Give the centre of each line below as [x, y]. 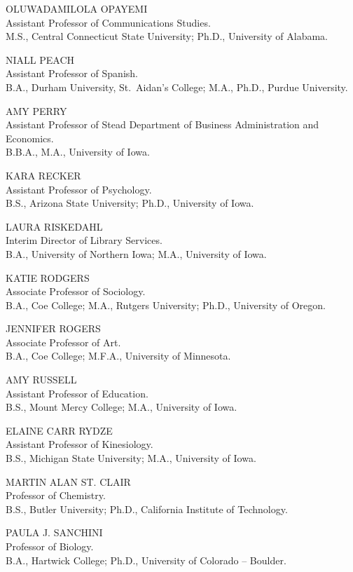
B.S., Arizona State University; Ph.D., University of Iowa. [130, 203]
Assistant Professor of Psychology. [79, 189]
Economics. [30, 138]
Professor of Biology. [50, 546]
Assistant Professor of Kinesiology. [79, 444]
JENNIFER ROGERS [53, 328]
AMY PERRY [36, 110]
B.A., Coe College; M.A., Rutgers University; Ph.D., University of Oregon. [166, 305]
